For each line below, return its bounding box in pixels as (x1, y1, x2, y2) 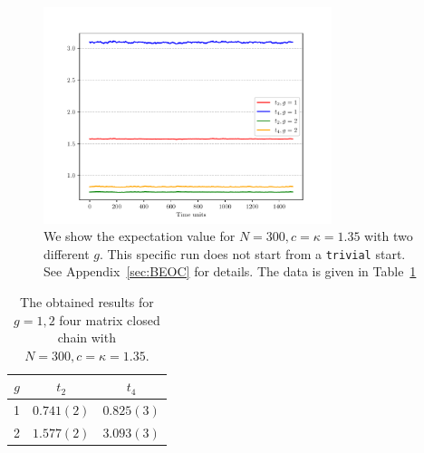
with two (364, 226, 413, 246)
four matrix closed (59, 310, 160, 329)
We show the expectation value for (43, 226, 236, 246)
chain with (57, 328, 116, 347)
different (43, 244, 90, 263)
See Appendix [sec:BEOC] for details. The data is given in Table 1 (43, 262, 417, 281)
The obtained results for (20, 292, 154, 311)
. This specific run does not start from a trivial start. (99, 244, 406, 263)
